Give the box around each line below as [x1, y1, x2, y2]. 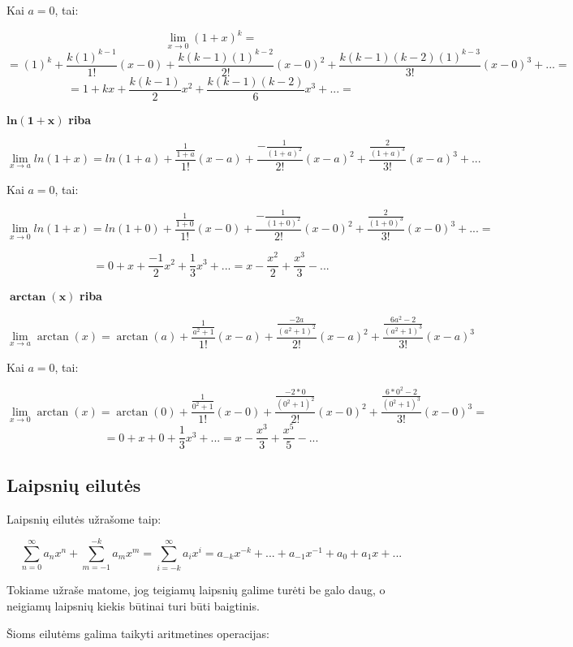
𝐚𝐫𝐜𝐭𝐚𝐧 [9, 291, 46, 304]
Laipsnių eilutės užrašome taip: [6, 510, 162, 527]
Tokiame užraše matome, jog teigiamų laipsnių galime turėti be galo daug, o [6, 581, 386, 598]
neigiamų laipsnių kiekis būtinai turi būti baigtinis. [6, 597, 260, 614]
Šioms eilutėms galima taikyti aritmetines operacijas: [6, 624, 269, 641]
